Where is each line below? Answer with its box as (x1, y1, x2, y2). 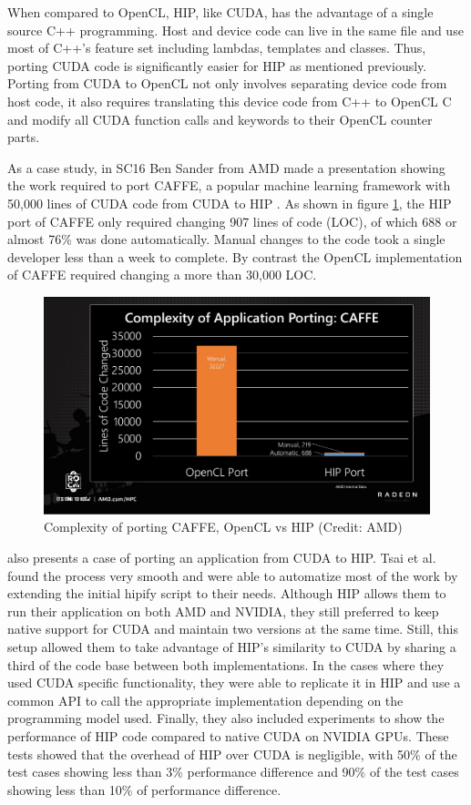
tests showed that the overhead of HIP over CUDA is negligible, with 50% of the (7, 744, 457, 763)
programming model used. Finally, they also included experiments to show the (7, 708, 445, 728)
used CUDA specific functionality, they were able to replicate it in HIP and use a (7, 673, 461, 692)
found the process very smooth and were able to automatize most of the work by (7, 566, 458, 585)
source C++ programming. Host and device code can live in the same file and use (7, 20, 464, 39)
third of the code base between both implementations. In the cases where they (7, 655, 445, 674)
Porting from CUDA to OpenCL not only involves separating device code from (7, 74, 447, 93)
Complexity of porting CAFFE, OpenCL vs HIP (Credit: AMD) (44, 517, 403, 536)
